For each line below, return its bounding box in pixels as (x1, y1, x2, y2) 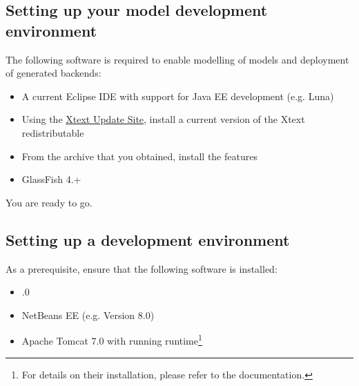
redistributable (21, 125, 84, 139)
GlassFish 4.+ (21, 172, 81, 186)
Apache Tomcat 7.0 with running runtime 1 (21, 331, 202, 347)
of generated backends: (6, 66, 101, 80)
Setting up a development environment (6, 229, 290, 250)
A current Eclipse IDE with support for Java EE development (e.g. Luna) (21, 88, 334, 103)
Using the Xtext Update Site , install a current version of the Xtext (21, 112, 305, 126)
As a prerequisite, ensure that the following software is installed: (6, 261, 278, 276)
